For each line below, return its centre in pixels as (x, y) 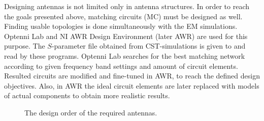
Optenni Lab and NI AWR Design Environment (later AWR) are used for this (126, 36)
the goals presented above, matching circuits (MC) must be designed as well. (123, 16)
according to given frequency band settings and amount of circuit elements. (121, 66)
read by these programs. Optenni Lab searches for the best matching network (125, 55)
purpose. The (25, 46)
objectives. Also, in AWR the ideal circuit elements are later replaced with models (132, 85)
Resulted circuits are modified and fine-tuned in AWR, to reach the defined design (132, 76)
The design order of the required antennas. (91, 112)
